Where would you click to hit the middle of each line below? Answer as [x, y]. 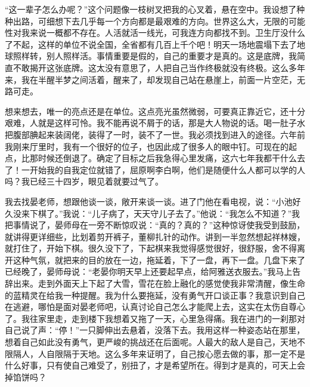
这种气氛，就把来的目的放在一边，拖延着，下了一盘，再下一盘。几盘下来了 [159, 259]
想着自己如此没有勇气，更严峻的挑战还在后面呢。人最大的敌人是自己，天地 [151, 342]
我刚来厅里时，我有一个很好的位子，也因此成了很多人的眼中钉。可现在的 [147, 146]
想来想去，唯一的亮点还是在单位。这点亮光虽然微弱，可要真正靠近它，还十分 [155, 111]
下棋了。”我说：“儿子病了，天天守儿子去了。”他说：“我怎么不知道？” [161, 213]
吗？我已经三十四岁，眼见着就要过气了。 [84, 181]
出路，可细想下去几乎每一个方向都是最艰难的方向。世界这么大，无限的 [151, 21]
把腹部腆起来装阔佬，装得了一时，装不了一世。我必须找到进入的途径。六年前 [155, 134]
